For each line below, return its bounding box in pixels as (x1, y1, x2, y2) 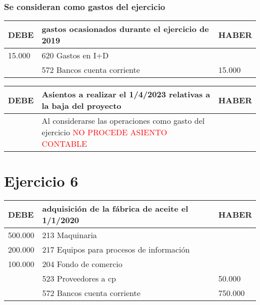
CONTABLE (41, 138, 87, 150)
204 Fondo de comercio (42, 258, 122, 270)
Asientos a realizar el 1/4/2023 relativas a (41, 88, 210, 100)
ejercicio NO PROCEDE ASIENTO (41, 126, 167, 138)
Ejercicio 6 (4, 171, 78, 191)
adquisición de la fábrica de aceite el (42, 203, 188, 215)
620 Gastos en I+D (41, 49, 109, 61)
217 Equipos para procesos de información (42, 244, 190, 256)
